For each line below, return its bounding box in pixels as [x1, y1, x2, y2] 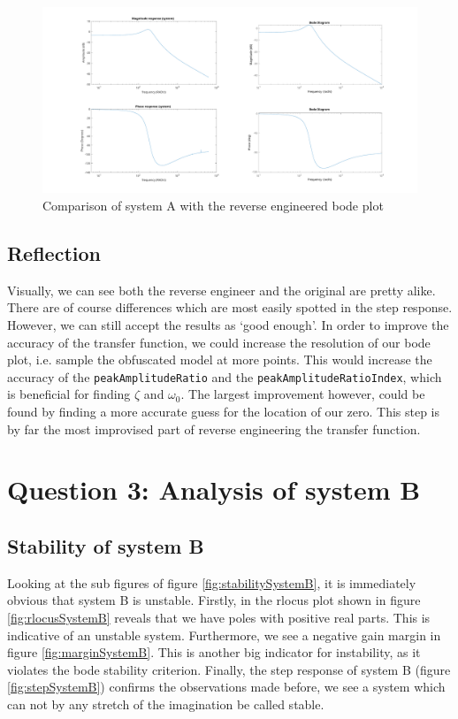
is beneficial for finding [7, 385, 131, 403]
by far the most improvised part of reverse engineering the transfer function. [7, 419, 421, 438]
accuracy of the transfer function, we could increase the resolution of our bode [7, 333, 431, 351]
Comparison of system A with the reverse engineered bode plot [42, 195, 384, 214]
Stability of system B [7, 532, 204, 559]
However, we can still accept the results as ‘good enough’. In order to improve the [7, 315, 449, 333]
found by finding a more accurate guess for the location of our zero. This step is [7, 402, 440, 420]
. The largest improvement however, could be [180, 385, 425, 403]
